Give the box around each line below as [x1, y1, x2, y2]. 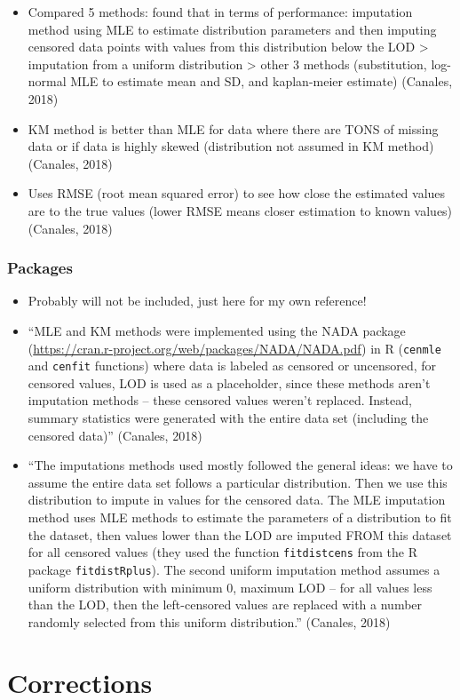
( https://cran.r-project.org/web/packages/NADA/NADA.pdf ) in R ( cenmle [28, 338, 441, 357]
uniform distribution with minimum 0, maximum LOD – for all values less [28, 577, 432, 596]
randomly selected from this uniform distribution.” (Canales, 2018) [28, 612, 391, 631]
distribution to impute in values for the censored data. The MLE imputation [28, 490, 446, 509]
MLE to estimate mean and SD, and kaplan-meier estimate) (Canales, [70, 72, 453, 91]
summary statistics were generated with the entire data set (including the [28, 409, 429, 427]
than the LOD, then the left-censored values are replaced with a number [28, 595, 423, 614]
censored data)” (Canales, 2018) [28, 426, 202, 444]
